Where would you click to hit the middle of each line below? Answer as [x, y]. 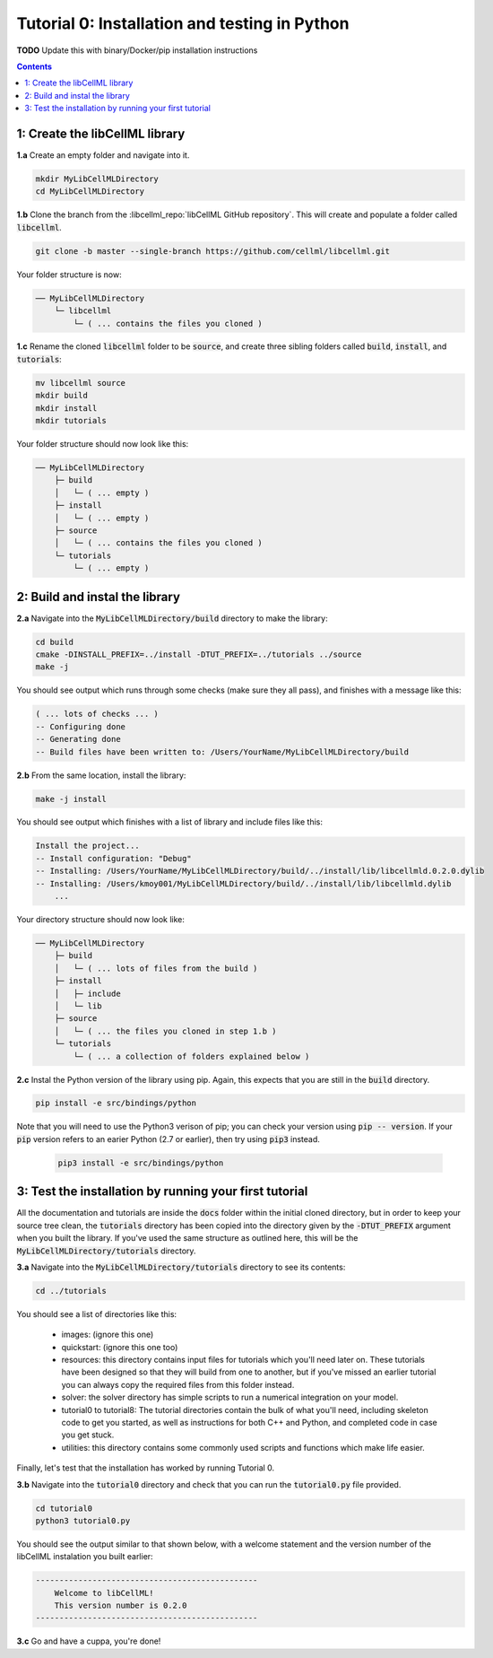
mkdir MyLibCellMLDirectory [97, 179]
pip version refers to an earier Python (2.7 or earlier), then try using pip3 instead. [168, 1139]
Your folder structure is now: [69, 275]
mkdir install [66, 408]
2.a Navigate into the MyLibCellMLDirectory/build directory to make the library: [173, 618]
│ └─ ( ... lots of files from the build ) [156, 968]
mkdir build [62, 396]
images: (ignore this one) [108, 1335]
